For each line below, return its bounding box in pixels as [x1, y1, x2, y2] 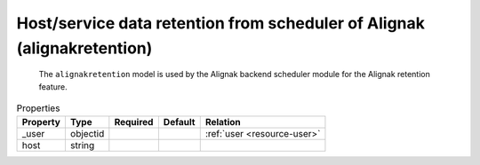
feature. [38, 81, 68, 92]
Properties [16, 102, 60, 114]
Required [114, 115, 154, 128]
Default [163, 115, 196, 128]
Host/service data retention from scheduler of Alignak [16, 13, 426, 33]
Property [21, 115, 61, 128]
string [69, 138, 95, 151]
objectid [69, 127, 105, 139]
